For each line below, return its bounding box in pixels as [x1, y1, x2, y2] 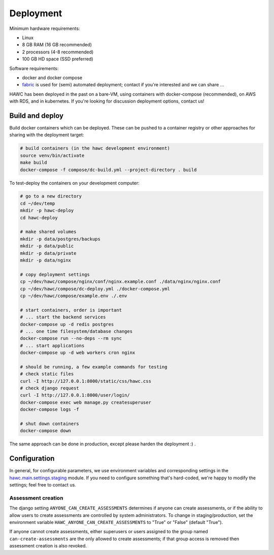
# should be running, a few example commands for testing [20, 364, 167, 370]
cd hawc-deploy [20, 215, 58, 220]
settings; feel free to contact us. [9, 482, 76, 488]
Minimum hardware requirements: [9, 25, 80, 31]
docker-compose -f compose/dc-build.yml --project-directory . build [20, 167, 197, 173]
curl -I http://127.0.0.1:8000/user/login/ [20, 393, 130, 398]
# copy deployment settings [20, 272, 90, 277]
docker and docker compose [22, 74, 83, 81]
